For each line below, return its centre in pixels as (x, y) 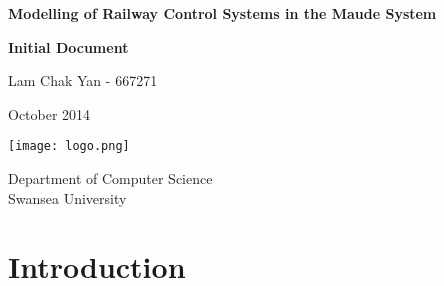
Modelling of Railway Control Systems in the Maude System (222, 13)
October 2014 (49, 113)
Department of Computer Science (110, 178)
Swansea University (67, 197)
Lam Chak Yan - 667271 (83, 80)
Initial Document (68, 46)
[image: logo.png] (69, 146)
